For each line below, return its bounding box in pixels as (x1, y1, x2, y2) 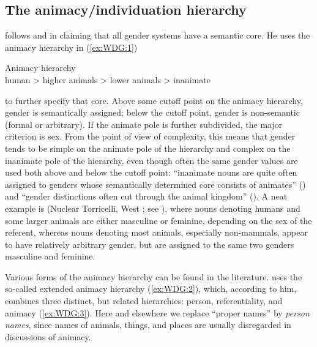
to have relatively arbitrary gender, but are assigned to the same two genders (5, 237, 294, 250)
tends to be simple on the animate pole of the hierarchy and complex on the (5, 141, 291, 154)
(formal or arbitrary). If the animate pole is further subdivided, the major (5, 118, 283, 130)
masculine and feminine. (5, 250, 95, 263)
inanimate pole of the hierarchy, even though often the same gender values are (5, 154, 298, 166)
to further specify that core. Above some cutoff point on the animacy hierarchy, (5, 94, 303, 106)
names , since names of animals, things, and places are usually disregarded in (5, 318, 291, 331)
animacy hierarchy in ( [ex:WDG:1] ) (5, 40, 138, 53)
